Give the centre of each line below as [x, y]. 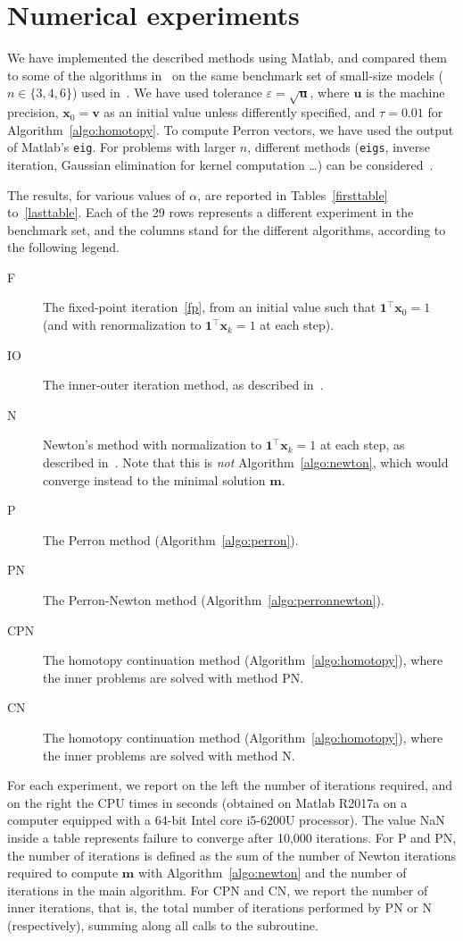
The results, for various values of [96, 194]
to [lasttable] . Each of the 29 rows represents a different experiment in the [211, 212]
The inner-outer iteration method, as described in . [183, 385]
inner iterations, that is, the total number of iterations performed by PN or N [219, 907]
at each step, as [362, 445]
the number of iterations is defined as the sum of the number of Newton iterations [231, 855]
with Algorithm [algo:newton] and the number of [272, 873]
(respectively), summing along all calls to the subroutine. [163, 924]
